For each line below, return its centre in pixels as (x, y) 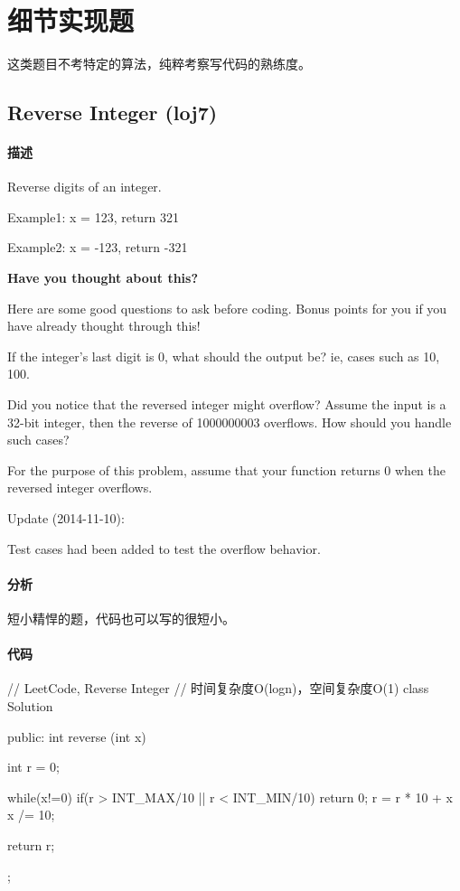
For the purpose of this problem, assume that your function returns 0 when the (227, 469)
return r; (31, 844)
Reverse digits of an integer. (84, 187)
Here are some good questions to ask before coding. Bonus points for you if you (227, 308)
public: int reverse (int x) (77, 736)
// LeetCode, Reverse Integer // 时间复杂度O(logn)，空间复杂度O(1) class (218, 688)
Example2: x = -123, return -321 (98, 247)
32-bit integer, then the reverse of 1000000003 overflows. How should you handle (230, 422)
